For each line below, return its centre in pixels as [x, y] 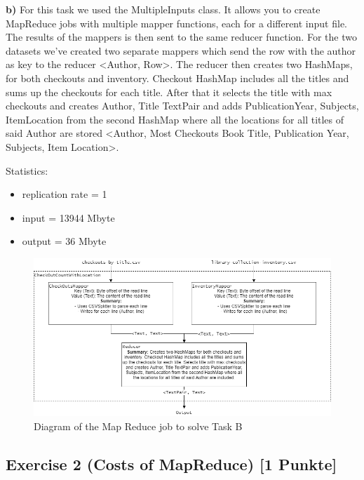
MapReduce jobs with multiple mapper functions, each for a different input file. [177, 23]
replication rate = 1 [65, 194]
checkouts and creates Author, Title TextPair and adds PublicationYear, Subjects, [182, 106]
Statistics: [27, 170]
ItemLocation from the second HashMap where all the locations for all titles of [175, 119]
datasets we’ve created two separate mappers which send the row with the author [181, 50]
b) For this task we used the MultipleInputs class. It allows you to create [163, 9]
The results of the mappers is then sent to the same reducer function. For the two [181, 37]
